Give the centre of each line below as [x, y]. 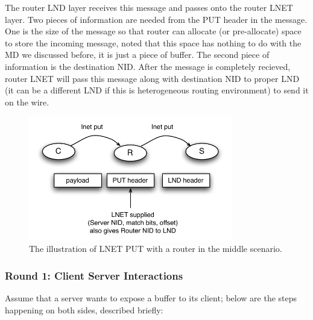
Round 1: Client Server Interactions [94, 275]
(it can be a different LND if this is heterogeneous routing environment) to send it [157, 90]
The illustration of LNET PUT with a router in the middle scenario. [156, 249]
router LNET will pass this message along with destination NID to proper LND [152, 78]
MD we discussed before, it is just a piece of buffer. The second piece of [137, 55]
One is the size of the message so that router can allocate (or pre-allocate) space [153, 31]
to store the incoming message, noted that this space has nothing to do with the [153, 42]
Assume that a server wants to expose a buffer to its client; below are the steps [151, 297]
